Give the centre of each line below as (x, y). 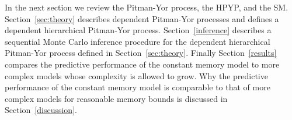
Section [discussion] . (41, 110)
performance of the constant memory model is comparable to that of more (138, 87)
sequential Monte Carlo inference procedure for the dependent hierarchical (138, 41)
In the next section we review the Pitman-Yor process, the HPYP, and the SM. (147, 7)
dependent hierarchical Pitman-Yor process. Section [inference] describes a (138, 30)
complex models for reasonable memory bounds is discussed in (116, 98)
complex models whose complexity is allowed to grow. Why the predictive (136, 75)
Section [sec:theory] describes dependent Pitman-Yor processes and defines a (142, 18)
